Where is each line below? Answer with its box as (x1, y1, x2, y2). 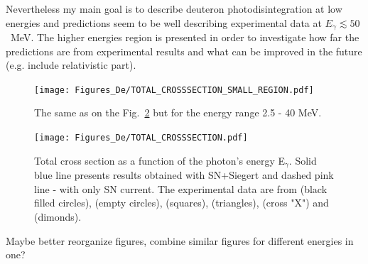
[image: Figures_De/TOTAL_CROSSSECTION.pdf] (34, 133, 248, 143)
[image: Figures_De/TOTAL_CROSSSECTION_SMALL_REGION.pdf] (34, 84, 314, 95)
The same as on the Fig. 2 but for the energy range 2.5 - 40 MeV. (34, 105, 322, 120)
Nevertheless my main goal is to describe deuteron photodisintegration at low (6, 1, 342, 16)
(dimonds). (34, 209, 82, 224)
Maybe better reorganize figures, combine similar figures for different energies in (6, 233, 354, 248)
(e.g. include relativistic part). (6, 57, 136, 72)
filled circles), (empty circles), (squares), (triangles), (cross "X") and (34, 195, 329, 210)
